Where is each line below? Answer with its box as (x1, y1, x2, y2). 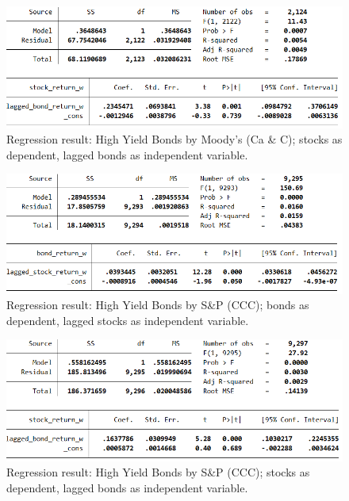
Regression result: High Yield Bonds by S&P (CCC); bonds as (6, 296, 309, 313)
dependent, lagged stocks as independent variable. (6, 312, 249, 328)
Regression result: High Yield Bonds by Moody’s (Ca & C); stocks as (6, 131, 343, 147)
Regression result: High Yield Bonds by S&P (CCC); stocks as (6, 464, 310, 480)
